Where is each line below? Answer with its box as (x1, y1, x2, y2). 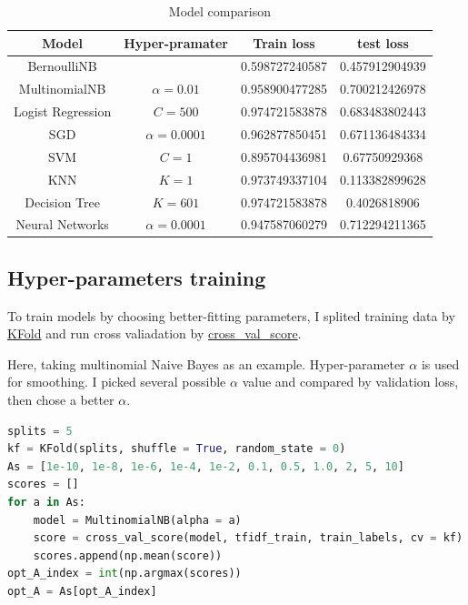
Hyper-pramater (124, 33, 228, 52)
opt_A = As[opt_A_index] (7, 584, 157, 598)
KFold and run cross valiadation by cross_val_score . (7, 324, 302, 343)
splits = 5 (7, 424, 73, 438)
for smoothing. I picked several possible (7, 372, 226, 391)
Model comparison (168, 2, 271, 20)
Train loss (253, 33, 315, 52)
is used (421, 354, 460, 373)
